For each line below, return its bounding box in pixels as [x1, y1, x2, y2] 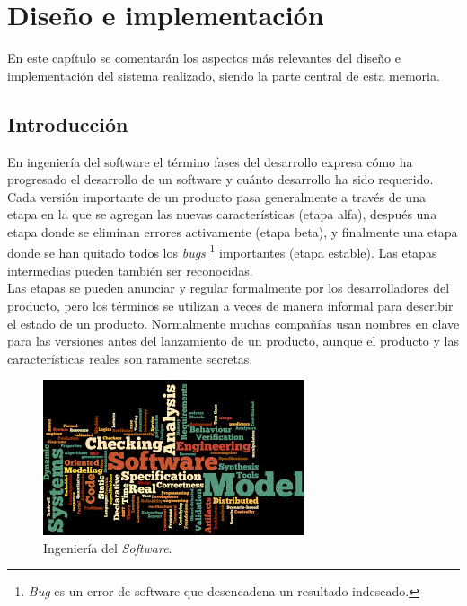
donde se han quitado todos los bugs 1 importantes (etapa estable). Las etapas [7, 241, 437, 262]
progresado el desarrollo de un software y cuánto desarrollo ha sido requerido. [7, 170, 434, 189]
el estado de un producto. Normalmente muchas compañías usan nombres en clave [7, 313, 460, 332]
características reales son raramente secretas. [7, 348, 253, 367]
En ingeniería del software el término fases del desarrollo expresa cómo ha [7, 152, 413, 171]
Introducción [7, 110, 128, 137]
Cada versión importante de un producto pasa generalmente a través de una [7, 187, 426, 206]
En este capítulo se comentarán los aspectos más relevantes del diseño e [7, 48, 401, 67]
